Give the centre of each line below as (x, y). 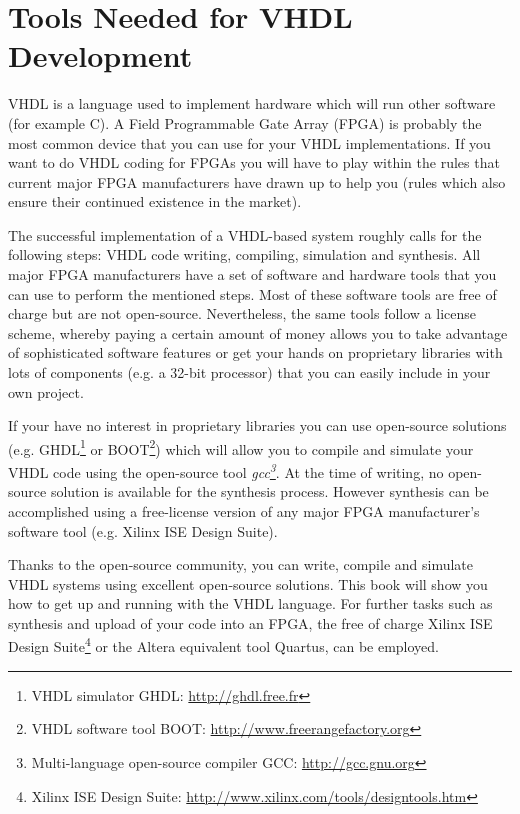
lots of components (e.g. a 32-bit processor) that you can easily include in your (249, 372)
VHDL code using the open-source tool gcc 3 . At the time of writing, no (226, 470)
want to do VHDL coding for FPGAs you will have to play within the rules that (254, 162)
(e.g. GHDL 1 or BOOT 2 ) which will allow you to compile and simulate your (241, 447)
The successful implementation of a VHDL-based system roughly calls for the (245, 234)
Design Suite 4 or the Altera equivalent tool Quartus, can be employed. (223, 645)
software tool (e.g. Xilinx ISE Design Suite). (143, 530)
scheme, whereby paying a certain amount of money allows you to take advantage (258, 332)
